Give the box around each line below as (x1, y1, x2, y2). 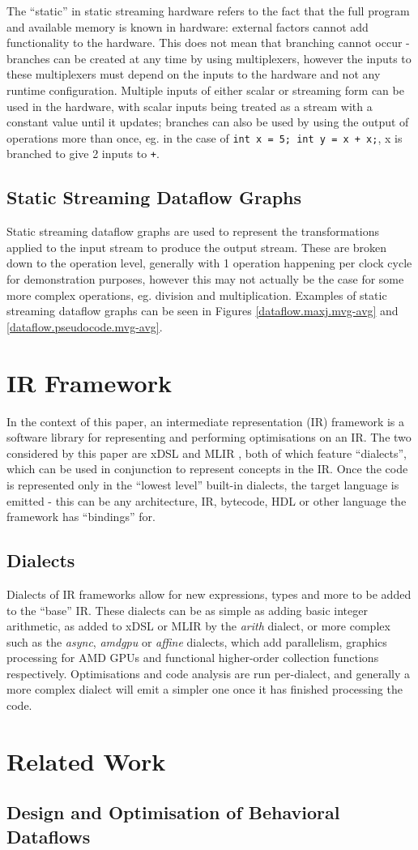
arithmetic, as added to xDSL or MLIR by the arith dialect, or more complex (6, 617, 390, 634)
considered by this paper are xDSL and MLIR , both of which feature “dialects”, (6, 444, 407, 461)
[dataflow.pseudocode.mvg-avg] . (6, 318, 163, 335)
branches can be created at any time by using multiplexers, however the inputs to (6, 49, 412, 66)
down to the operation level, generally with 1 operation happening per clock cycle (6, 254, 412, 271)
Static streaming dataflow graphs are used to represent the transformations (6, 223, 380, 240)
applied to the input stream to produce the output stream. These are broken (6, 238, 387, 255)
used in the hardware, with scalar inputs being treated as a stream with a (6, 97, 373, 114)
